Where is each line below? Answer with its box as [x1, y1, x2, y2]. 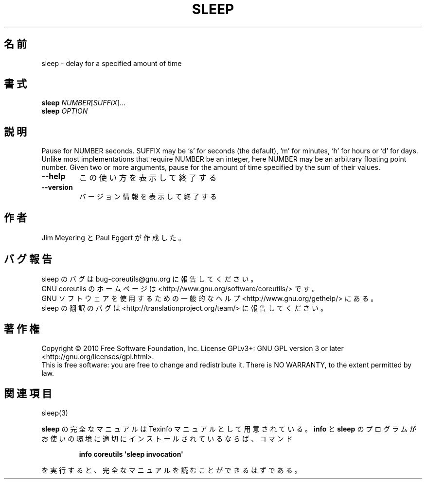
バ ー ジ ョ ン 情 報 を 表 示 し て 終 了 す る [79, 192, 217, 201]
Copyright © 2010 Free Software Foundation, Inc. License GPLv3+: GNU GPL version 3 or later [41, 344, 344, 352]
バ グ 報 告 [4, 252, 52, 265]
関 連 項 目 [4, 387, 52, 400]
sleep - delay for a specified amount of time [41, 59, 182, 67]
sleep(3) [41, 408, 68, 417]
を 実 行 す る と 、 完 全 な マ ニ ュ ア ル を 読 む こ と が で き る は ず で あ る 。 [41, 466, 302, 474]
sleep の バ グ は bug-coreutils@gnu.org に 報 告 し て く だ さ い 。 [41, 274, 258, 283]
